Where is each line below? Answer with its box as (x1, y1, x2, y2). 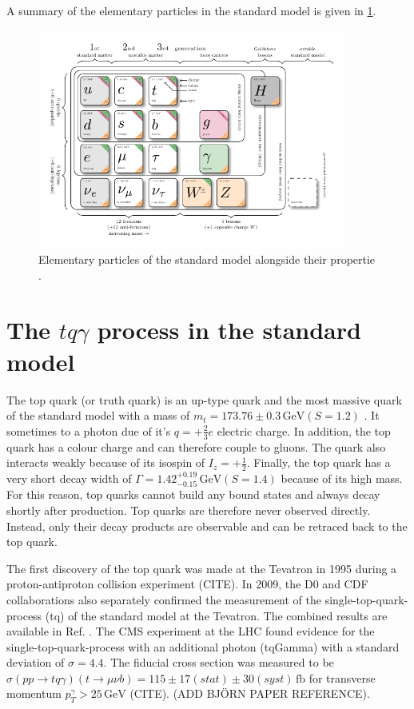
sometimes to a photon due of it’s (6, 422, 171, 439)
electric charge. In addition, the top (217, 422, 391, 439)
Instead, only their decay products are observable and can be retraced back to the (6, 517, 408, 534)
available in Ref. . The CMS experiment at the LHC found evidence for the (6, 623, 375, 639)
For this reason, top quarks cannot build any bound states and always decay (6, 486, 380, 503)
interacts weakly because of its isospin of (6, 454, 205, 471)
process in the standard (97, 313, 361, 346)
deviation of (6, 654, 65, 671)
